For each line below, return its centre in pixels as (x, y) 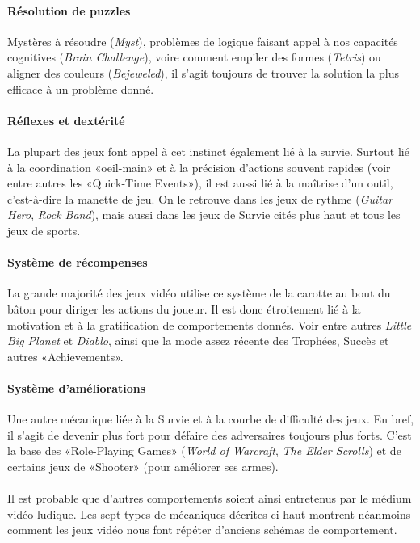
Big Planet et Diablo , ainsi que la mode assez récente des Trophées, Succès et (198, 341)
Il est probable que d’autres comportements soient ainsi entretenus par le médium (210, 498)
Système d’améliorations (77, 387)
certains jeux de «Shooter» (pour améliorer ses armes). (143, 466)
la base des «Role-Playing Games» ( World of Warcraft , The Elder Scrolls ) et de (204, 450)
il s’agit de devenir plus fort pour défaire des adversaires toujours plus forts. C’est (210, 434)
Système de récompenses (78, 262)
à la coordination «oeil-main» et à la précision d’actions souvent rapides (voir (199, 167)
